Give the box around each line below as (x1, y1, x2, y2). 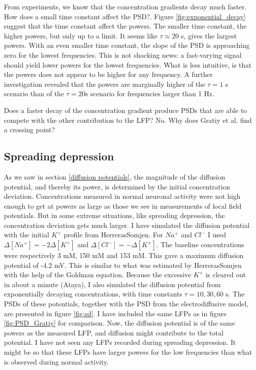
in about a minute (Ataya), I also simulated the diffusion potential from (4, 279, 221, 289)
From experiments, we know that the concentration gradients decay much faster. (4, 1, 247, 11)
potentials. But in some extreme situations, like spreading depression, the (4, 210, 225, 221)
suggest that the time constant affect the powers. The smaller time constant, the (4, 21, 247, 31)
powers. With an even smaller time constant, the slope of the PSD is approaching (4, 40, 250, 50)
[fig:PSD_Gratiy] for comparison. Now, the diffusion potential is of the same (4, 318, 235, 328)
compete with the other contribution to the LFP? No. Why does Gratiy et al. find (4, 114, 252, 125)
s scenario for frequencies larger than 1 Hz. (85, 88, 215, 99)
